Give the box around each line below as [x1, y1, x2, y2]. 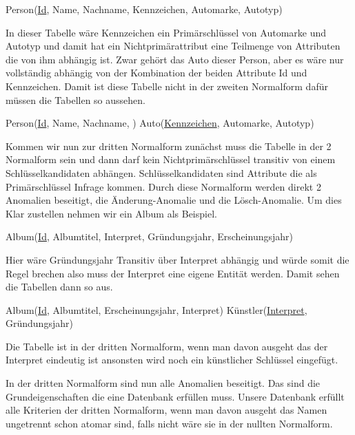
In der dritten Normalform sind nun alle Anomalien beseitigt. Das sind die [6, 376, 321, 390]
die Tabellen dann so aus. [6, 279, 113, 294]
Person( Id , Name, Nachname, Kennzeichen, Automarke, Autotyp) [6, 2, 283, 16]
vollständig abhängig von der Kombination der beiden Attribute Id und [6, 65, 307, 80]
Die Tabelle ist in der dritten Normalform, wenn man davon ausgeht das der [6, 339, 328, 353]
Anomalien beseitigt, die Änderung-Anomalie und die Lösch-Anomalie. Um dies [6, 193, 342, 207]
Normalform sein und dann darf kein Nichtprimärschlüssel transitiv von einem [6, 152, 336, 167]
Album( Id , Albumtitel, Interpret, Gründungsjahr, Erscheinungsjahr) [6, 229, 293, 244]
